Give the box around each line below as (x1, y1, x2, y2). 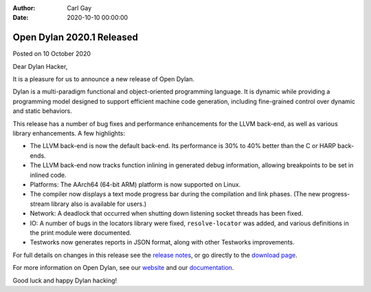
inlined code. (30, 171, 67, 179)
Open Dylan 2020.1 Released (12, 32, 139, 43)
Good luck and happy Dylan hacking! (12, 276, 117, 284)
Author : (12, 4, 36, 12)
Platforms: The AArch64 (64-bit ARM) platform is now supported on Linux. (30, 180, 241, 189)
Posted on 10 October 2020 (12, 50, 91, 58)
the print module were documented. (30, 228, 132, 237)
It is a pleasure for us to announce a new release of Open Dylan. (12, 75, 195, 83)
